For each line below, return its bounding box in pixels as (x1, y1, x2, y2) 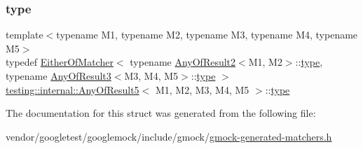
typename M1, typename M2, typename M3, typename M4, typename (56, 27, 358, 42)
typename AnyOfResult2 (130, 55, 236, 69)
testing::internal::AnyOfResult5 (6, 82, 139, 97)
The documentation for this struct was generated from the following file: (6, 106, 316, 120)
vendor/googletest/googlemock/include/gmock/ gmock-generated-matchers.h (6, 129, 332, 143)
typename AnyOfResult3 (6, 69, 111, 83)
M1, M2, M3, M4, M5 (155, 82, 249, 97)
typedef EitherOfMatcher (6, 55, 114, 69)
